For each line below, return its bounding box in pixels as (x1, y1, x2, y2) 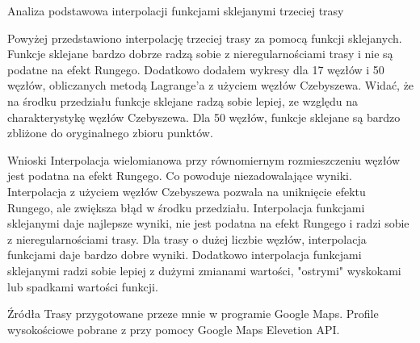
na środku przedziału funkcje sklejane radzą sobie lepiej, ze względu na (7, 92, 358, 109)
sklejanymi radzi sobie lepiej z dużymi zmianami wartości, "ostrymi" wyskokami (7, 261, 401, 278)
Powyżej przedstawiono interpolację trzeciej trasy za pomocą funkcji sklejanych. (7, 29, 402, 46)
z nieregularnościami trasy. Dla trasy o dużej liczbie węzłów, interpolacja (7, 230, 367, 247)
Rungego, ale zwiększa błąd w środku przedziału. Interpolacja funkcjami (7, 199, 365, 215)
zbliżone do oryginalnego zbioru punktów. (7, 124, 213, 141)
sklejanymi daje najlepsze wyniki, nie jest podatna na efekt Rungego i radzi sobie (7, 215, 409, 232)
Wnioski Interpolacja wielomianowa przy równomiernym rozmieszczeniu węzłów (7, 151, 401, 168)
